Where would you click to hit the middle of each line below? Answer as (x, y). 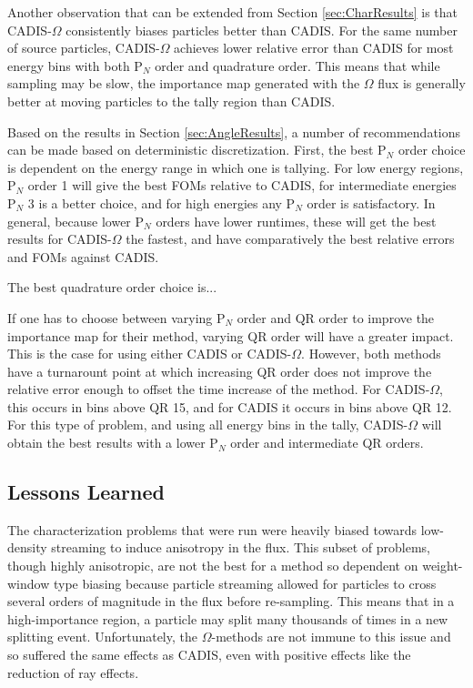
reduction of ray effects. (73, 672)
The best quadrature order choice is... (112, 287)
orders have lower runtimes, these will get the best (296, 221)
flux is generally (422, 83)
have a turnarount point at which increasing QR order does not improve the (220, 371)
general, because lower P (76, 221)
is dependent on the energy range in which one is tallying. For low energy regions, (236, 167)
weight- (443, 566)
